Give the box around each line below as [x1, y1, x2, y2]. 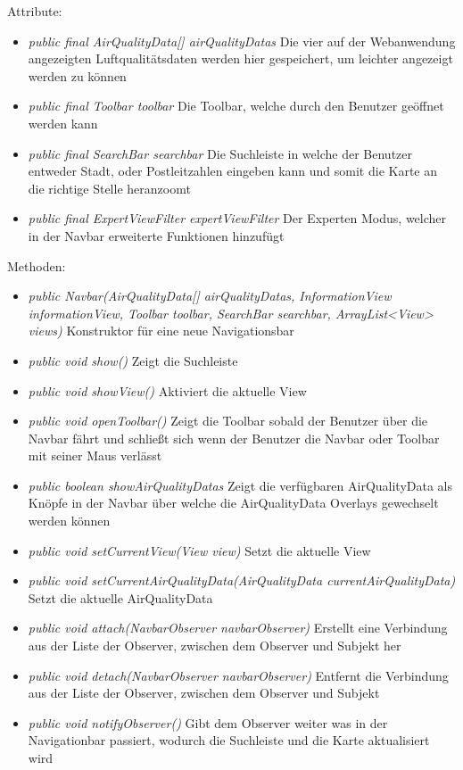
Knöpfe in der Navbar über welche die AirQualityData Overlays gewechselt [28, 493, 439, 512]
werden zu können [28, 66, 127, 85]
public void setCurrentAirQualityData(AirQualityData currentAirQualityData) [28, 571, 456, 590]
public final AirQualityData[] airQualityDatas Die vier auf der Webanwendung [28, 31, 456, 50]
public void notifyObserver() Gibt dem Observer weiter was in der [28, 713, 388, 732]
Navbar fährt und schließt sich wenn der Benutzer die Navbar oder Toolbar [28, 428, 440, 447]
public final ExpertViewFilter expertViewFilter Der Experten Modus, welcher [28, 209, 447, 228]
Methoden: [7, 256, 66, 275]
